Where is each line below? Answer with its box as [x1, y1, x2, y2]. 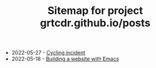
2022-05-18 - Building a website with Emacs [11, 55, 119, 62]
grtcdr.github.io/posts [40, 16, 151, 30]
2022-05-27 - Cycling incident [11, 49, 86, 56]
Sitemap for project [47, 4, 143, 17]
